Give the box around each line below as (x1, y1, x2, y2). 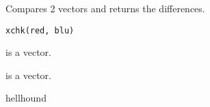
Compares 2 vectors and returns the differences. (5, 1, 205, 15)
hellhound (5, 91, 47, 105)
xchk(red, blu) (5, 25, 75, 35)
